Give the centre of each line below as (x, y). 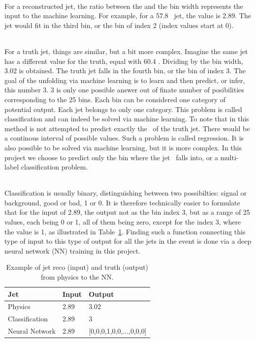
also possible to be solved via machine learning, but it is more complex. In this (123, 147)
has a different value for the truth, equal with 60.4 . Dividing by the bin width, (124, 61)
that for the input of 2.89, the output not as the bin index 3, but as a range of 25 (127, 212)
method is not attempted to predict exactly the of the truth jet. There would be (127, 128)
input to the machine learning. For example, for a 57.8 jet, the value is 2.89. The (128, 15)
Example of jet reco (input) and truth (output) (77, 267)
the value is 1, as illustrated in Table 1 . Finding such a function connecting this (125, 231)
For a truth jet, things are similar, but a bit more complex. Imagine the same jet (126, 51)
